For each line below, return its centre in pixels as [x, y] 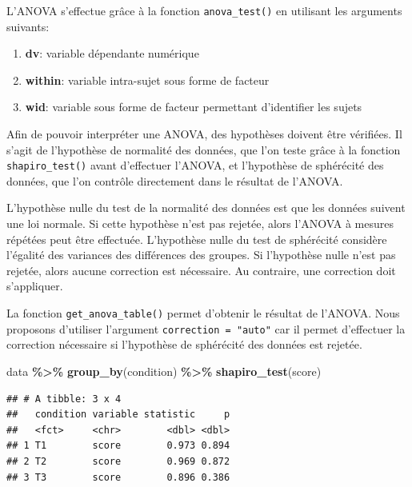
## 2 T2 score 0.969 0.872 [118, 461]
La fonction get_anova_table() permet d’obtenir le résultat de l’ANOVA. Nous [203, 313]
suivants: [28, 26]
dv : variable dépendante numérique [112, 53]
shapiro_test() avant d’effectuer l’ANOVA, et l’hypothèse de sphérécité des [195, 165]
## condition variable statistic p [118, 415]
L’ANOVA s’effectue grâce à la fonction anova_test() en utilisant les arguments [204, 10]
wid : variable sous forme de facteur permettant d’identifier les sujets [194, 107]
